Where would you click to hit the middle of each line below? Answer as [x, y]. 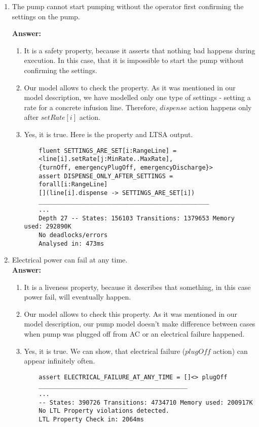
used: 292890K [48, 227]
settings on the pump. [46, 16]
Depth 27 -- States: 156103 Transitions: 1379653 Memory [137, 218]
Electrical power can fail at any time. [70, 260]
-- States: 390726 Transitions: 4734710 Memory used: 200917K [146, 402]
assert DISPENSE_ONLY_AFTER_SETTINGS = [106, 176]
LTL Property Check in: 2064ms [91, 420]
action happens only [220, 107]
